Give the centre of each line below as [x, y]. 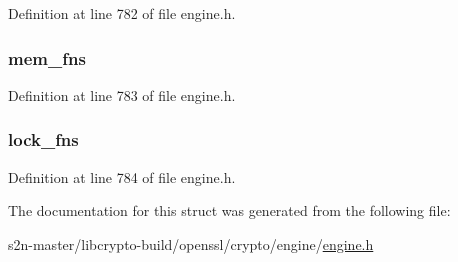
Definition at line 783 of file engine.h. [122, 94]
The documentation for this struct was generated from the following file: [229, 210]
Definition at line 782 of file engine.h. [122, 13]
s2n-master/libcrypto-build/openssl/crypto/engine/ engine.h [191, 243]
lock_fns [43, 139]
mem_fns [47, 57]
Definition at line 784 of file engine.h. [122, 176]
